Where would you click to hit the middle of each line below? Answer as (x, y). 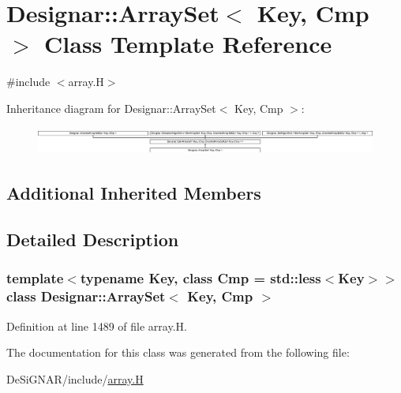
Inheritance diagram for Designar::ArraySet (111, 108)
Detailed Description (93, 240)
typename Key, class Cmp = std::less (200, 278)
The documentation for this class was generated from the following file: (178, 352)
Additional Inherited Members (134, 193)
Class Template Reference (188, 44)
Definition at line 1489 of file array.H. (97, 326)
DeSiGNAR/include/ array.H (75, 378)
